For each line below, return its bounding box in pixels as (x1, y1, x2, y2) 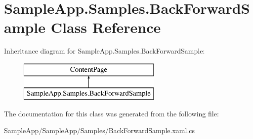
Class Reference (50, 17, 161, 37)
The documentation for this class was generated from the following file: (4, 109, 219, 119)
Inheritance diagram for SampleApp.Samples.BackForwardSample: (4, 46, 205, 56)
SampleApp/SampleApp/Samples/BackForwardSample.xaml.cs (4, 125, 195, 135)
